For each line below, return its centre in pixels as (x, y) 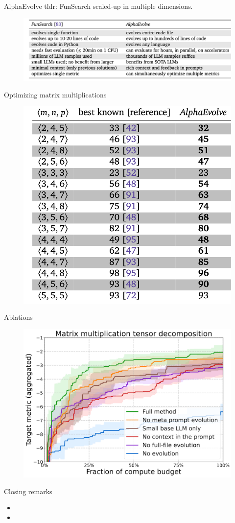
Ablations (18, 317)
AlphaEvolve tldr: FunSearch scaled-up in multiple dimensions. (98, 6)
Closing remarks (28, 491)
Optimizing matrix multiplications (55, 94)
